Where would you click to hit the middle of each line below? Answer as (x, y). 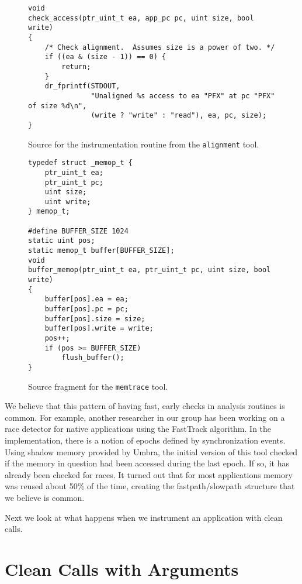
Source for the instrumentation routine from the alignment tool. (144, 144)
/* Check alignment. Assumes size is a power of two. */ (160, 47)
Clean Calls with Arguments (122, 569)
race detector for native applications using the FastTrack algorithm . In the (138, 429)
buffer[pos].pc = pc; (86, 309)
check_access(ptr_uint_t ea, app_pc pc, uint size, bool (141, 18)
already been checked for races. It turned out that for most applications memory (149, 474)
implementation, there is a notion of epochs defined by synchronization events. (145, 440)
